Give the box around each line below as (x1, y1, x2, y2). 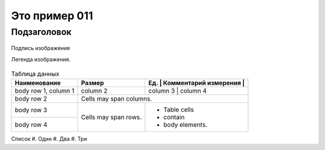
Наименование (14, 79, 61, 87)
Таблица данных (11, 70, 60, 78)
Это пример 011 (11, 9, 93, 22)
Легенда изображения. (11, 55, 71, 63)
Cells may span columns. (81, 95, 152, 103)
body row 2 (14, 95, 48, 103)
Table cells (163, 105, 194, 114)
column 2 (81, 87, 108, 95)
